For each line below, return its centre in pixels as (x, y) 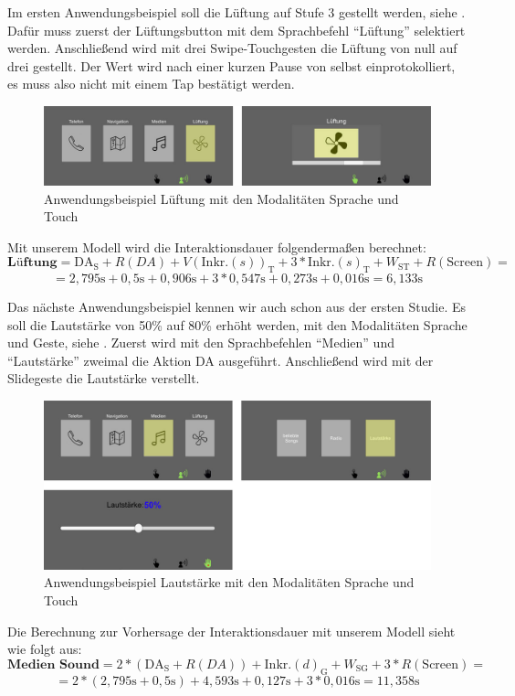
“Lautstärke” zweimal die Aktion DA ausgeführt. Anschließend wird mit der (221, 360)
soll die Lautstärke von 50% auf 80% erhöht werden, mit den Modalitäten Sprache (237, 324)
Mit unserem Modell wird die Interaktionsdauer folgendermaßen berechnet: (217, 246)
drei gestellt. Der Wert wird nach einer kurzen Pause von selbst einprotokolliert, (231, 65)
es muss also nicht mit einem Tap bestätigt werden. (151, 84)
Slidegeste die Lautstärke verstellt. (104, 378)
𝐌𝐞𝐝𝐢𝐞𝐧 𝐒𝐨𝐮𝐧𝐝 (53, 664)
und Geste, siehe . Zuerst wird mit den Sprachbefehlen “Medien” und (201, 343)
